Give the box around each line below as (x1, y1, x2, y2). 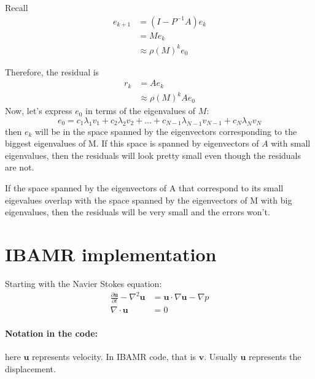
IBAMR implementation (5, 241, 217, 266)
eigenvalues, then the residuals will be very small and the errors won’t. (5, 205, 270, 218)
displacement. (5, 362, 56, 375)
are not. (5, 161, 34, 174)
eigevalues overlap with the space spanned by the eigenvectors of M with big (5, 193, 292, 206)
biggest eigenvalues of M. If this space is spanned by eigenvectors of (5, 137, 259, 150)
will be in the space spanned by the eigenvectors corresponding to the (34, 124, 297, 137)
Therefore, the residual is (5, 65, 99, 78)
